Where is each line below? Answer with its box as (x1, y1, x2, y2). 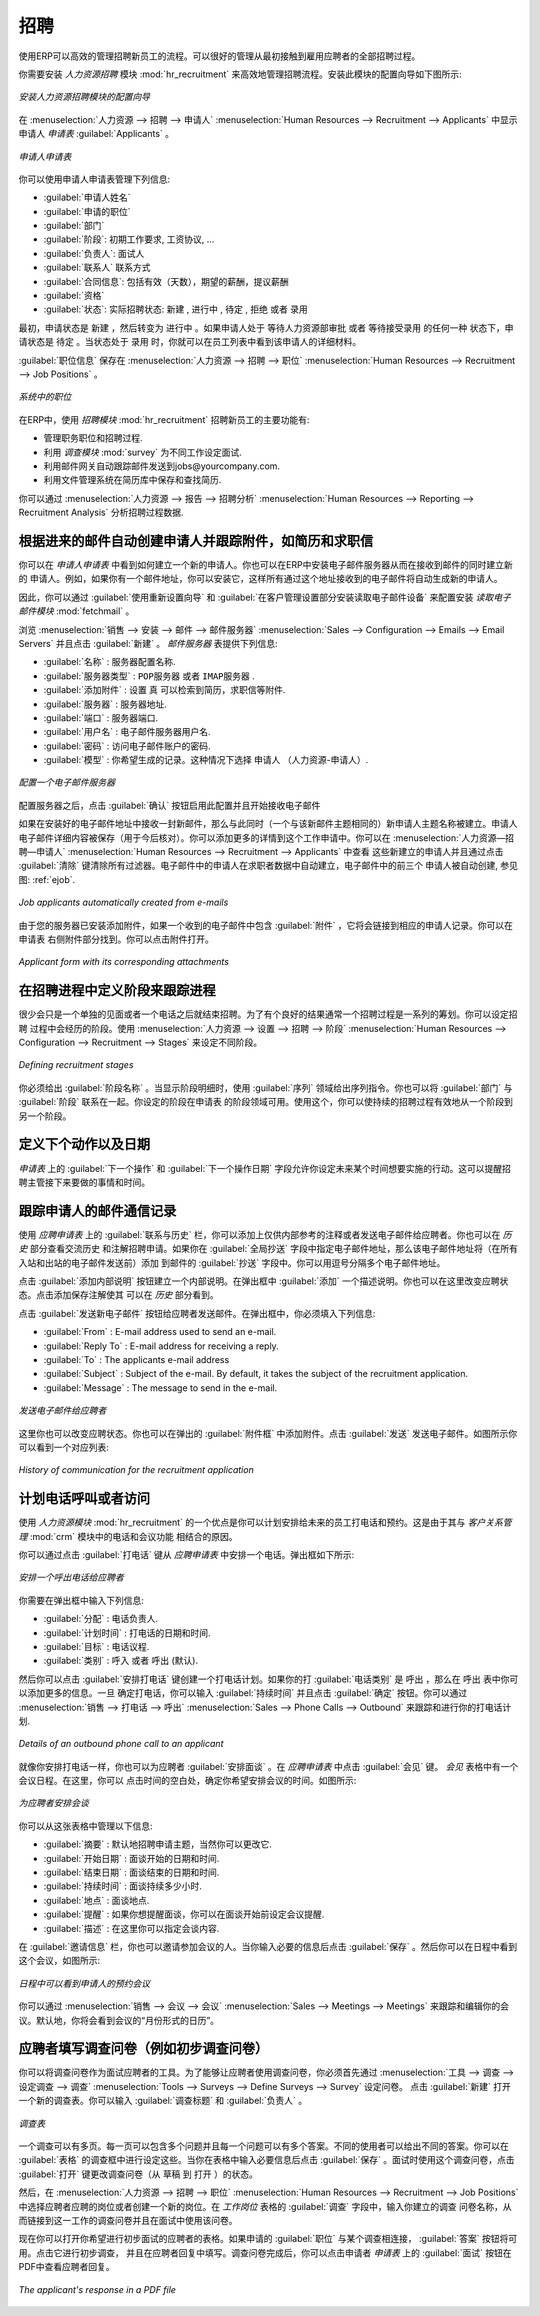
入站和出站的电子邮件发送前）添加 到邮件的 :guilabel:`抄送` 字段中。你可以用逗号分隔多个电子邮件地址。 (18, 1256, 446, 1269)
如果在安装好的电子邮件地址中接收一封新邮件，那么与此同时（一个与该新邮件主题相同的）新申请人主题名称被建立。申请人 (18, 818, 518, 830)
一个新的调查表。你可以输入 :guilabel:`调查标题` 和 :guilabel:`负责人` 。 (18, 2095, 308, 2107)
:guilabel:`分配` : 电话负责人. (43, 1613, 159, 1625)
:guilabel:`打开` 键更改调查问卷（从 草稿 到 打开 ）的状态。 (18, 2168, 259, 2180)
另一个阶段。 (18, 1110, 72, 1122)
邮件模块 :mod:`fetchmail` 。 (18, 605, 135, 617)
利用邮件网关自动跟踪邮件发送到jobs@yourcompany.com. (43, 460, 280, 472)
